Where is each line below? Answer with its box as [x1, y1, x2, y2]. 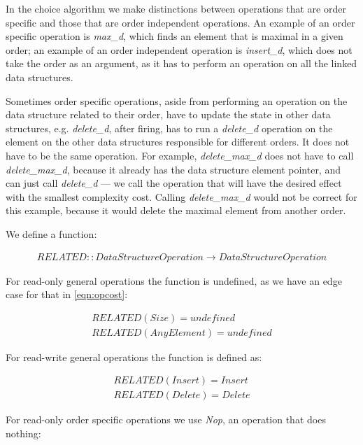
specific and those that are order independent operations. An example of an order [6, 15, 355, 29]
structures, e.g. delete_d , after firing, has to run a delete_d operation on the [6, 120, 333, 135]
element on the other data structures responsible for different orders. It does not [6, 134, 350, 149]
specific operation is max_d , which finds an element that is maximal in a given [6, 29, 343, 43]
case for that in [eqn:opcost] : [6, 287, 128, 302]
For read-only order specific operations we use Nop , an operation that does [6, 412, 326, 427]
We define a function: [6, 226, 97, 241]
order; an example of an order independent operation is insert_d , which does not [6, 42, 353, 57]
